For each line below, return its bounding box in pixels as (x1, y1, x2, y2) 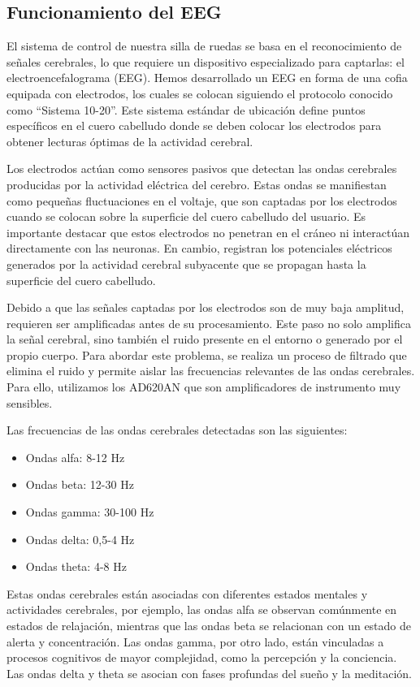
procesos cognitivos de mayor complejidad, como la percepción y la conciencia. (6, 649, 397, 666)
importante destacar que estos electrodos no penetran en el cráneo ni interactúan (6, 223, 409, 240)
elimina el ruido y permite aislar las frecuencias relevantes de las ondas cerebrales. (6, 362, 415, 379)
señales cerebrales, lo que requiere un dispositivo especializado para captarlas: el (6, 53, 405, 70)
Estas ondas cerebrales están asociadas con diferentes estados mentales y (6, 585, 368, 602)
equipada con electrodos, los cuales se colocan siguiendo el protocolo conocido (6, 84, 393, 102)
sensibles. (6, 394, 53, 411)
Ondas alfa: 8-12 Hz (25, 448, 125, 465)
